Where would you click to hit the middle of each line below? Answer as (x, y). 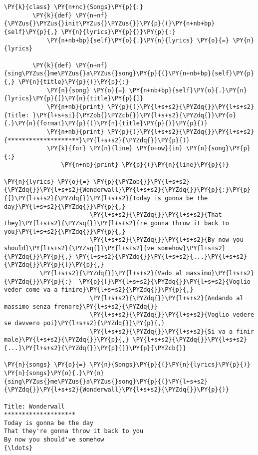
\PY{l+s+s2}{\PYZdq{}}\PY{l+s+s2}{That (156, 215)
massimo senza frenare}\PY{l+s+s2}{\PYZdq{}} (81, 306)
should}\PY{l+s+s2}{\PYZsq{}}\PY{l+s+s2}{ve (79, 248)
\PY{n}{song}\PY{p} (218, 149)
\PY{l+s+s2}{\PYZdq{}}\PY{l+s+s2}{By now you (166, 240)
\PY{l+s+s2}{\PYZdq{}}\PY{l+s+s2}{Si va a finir (172, 331)
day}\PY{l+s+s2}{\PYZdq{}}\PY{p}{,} (65, 207)
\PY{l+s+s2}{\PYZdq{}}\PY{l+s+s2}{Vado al (111, 273)
